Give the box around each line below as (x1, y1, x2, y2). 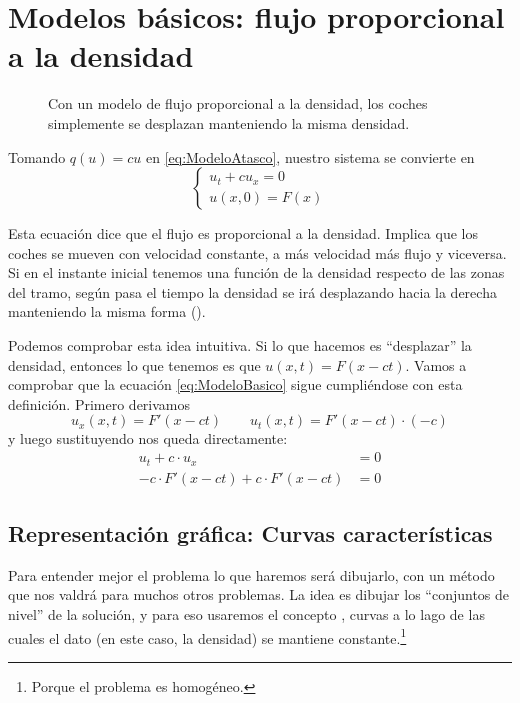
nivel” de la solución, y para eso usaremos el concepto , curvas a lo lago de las (8, 603, 485, 624)
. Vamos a (405, 354, 467, 375)
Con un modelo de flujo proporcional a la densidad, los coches (48, 93, 428, 114)
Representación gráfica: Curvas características (8, 517, 493, 548)
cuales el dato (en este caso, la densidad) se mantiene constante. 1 (8, 624, 407, 648)
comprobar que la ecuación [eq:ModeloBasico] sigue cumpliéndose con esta (8, 374, 463, 395)
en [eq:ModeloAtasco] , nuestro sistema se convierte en (145, 146, 475, 167)
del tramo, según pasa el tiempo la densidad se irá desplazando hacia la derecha (8, 281, 497, 302)
